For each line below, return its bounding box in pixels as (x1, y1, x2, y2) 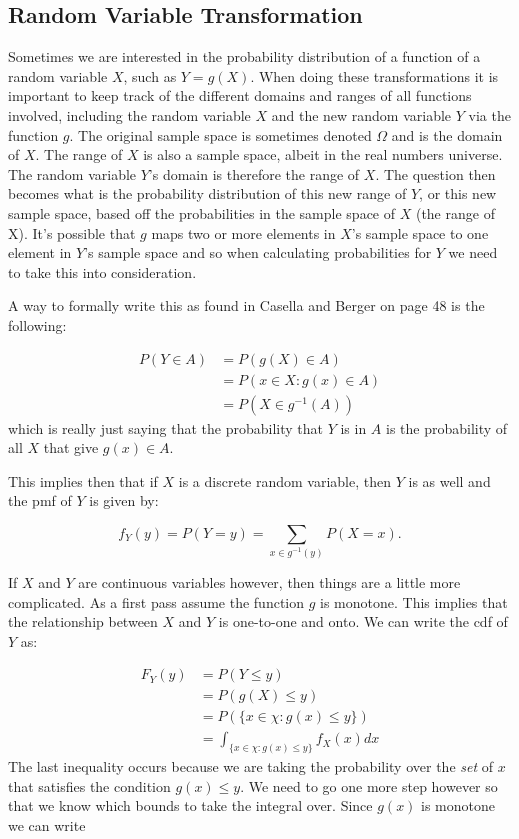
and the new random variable (271, 104, 452, 125)
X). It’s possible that (8, 222, 136, 243)
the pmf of (8, 490, 72, 511)
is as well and (408, 470, 491, 491)
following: (8, 314, 67, 335)
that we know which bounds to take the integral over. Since (8, 795, 373, 816)
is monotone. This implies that (320, 591, 508, 612)
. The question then (375, 163, 496, 184)
